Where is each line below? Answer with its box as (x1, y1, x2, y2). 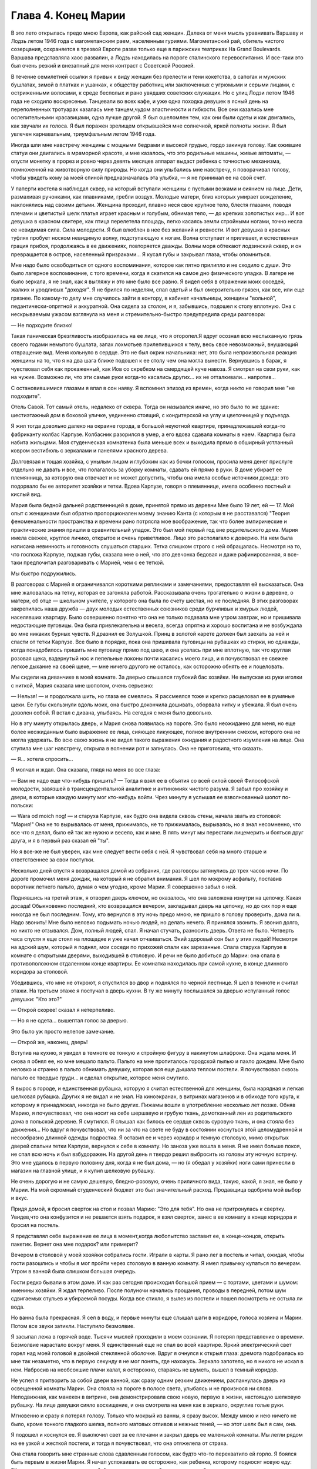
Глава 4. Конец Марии (11, 9, 126, 22)
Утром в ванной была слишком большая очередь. (11, 1268, 137, 1275)
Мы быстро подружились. (11, 570, 77, 577)
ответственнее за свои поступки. (11, 856, 95, 863)
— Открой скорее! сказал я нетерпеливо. (11, 1006, 116, 1013)
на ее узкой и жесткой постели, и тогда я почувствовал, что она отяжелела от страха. (11, 1440, 228, 1447)
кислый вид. (11, 491, 42, 498)
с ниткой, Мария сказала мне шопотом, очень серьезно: (11, 682, 154, 689)
